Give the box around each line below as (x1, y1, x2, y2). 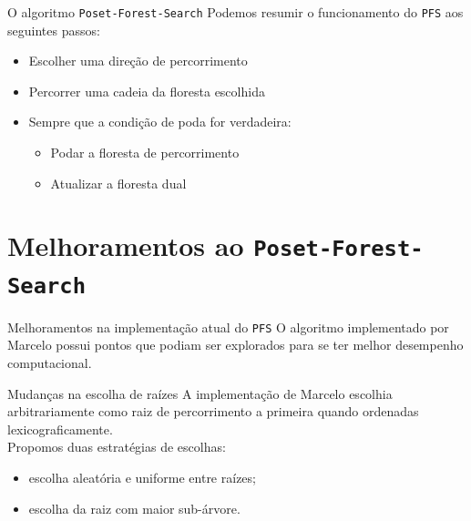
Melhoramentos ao (7, 227, 244, 264)
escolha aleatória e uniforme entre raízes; (28, 468, 256, 486)
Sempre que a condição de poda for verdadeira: (28, 112, 292, 131)
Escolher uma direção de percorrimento (28, 51, 248, 70)
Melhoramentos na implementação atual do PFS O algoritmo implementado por (7, 317, 449, 336)
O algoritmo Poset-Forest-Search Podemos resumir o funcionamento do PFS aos (7, 3, 464, 21)
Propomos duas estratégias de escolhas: (7, 437, 226, 456)
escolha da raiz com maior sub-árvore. (28, 498, 241, 517)
